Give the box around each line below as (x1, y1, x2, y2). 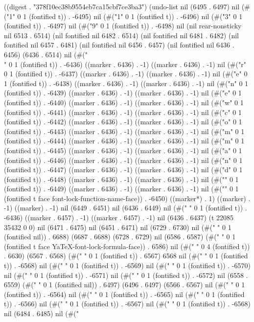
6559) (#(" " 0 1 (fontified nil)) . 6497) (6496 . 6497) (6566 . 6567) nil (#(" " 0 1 (4, 279, 245, 290)
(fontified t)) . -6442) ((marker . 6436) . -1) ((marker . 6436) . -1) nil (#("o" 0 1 (4, 116, 242, 127)
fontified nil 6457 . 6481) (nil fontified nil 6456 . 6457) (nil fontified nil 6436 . (4, 40, 234, 50)
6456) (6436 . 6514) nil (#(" (4, 49, 88, 59)
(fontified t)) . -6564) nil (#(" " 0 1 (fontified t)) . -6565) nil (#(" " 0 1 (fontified (4, 289, 245, 299)
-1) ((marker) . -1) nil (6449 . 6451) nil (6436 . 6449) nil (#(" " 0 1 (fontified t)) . (4, 203, 247, 213)
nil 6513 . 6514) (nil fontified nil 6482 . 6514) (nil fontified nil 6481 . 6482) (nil (4, 30, 239, 40)
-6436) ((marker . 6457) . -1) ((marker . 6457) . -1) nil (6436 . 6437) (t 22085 (4, 212, 234, 223)
